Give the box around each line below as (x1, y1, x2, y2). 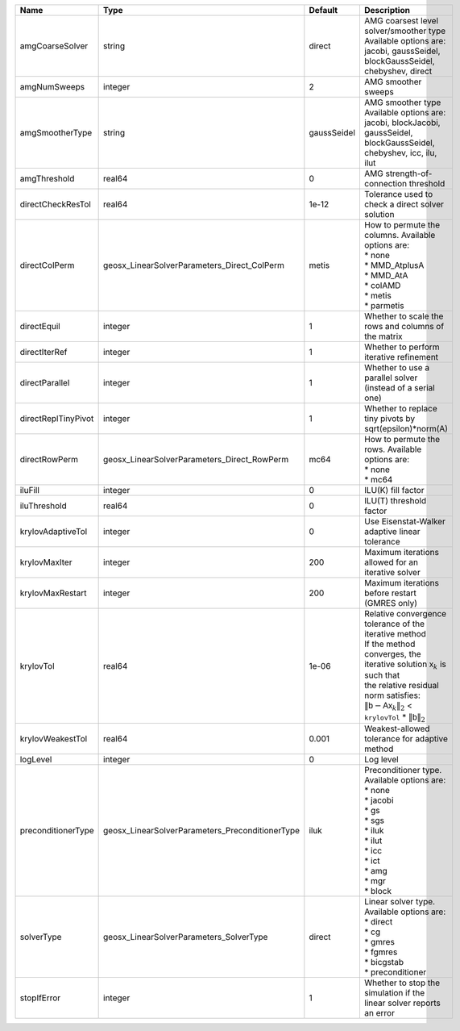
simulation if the (363, 987, 425, 999)
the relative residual (363, 680, 439, 691)
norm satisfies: (363, 690, 421, 701)
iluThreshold (19, 500, 68, 511)
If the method (363, 638, 416, 649)
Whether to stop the (363, 977, 441, 988)
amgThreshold (19, 173, 75, 184)
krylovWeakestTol (19, 733, 88, 745)
